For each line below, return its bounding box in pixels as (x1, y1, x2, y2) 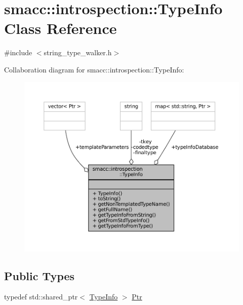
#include (4, 47, 32, 58)
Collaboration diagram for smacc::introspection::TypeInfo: (4, 64, 184, 74)
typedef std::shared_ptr (4, 291, 78, 302)
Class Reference (4, 18, 117, 39)
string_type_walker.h (44, 47, 112, 58)
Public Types (4, 268, 75, 283)
